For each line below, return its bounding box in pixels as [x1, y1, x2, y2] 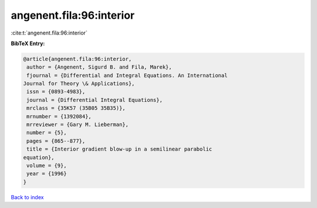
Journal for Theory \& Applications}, [23, 80, 135, 87]
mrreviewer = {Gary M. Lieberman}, [26, 121, 129, 128]
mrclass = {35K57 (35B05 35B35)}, [26, 105, 126, 111]
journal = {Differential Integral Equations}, [26, 97, 163, 103]
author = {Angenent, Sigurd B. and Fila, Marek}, [26, 64, 173, 70]
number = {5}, [26, 129, 67, 136]
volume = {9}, [26, 162, 67, 169]
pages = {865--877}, [26, 138, 86, 144]
